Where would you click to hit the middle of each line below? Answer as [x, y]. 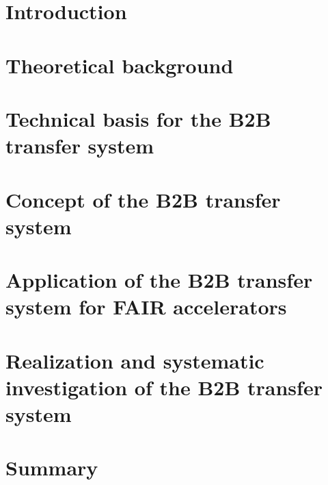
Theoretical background [120, 65]
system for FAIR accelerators [146, 307]
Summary [52, 468]
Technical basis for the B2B [138, 118]
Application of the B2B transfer [159, 280]
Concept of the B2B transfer [143, 199]
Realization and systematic [135, 360]
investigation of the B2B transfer [164, 387]
